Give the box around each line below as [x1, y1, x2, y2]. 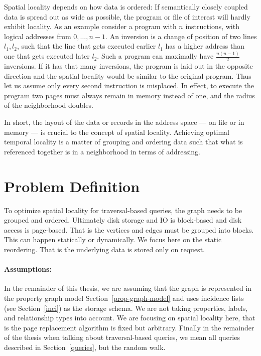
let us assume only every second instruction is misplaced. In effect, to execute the [4, 80, 254, 91]
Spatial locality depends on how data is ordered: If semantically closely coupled [4, 2, 248, 12]
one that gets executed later [4, 51, 90, 61]
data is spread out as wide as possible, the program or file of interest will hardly [4, 11, 250, 22]
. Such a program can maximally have [97, 51, 214, 61]
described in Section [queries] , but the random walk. [4, 341, 166, 352]
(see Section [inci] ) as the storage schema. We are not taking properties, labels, [4, 302, 248, 313]
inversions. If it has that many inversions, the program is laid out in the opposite [4, 61, 253, 71]
